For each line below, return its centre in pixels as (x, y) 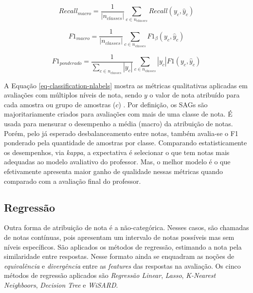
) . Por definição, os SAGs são (163, 104)
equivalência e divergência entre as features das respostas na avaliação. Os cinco (122, 265)
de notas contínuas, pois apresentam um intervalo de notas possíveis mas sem (119, 237)
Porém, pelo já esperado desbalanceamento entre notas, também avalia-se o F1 (121, 133)
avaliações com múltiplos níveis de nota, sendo (73, 95)
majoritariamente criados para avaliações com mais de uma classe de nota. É (118, 114)
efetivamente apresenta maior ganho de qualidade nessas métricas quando (114, 171)
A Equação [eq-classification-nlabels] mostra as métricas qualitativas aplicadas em (126, 85)
